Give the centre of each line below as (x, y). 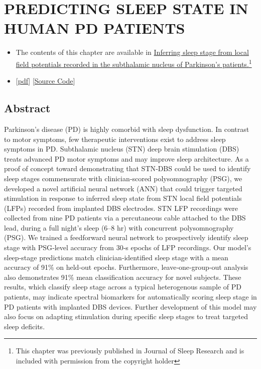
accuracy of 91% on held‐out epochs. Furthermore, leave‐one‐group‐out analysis (126, 267)
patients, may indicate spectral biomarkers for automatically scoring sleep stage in (130, 297)
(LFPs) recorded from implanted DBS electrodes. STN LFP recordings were (121, 208)
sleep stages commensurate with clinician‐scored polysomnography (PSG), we (123, 178)
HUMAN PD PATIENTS (95, 28)
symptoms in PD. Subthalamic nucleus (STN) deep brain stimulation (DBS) (122, 149)
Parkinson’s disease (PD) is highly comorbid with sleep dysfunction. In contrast (127, 129)
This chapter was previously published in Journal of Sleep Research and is (130, 351)
